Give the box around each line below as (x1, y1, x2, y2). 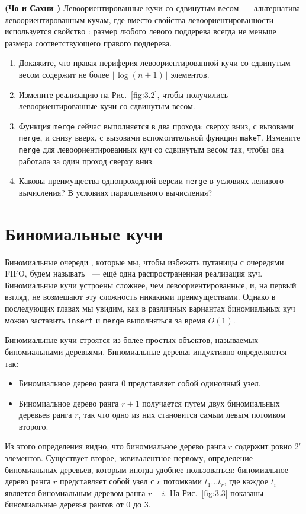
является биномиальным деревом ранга (5, 486, 146, 499)
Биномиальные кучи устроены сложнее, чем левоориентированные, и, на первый (5, 278, 297, 291)
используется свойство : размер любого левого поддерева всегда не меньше (5, 25, 276, 37)
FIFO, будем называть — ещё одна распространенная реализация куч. (5, 267, 263, 280)
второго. (18, 420, 49, 432)
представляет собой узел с (60, 475, 154, 487)
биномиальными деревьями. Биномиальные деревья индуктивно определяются (5, 345, 287, 357)
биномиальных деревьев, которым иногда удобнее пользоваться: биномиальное (5, 463, 289, 475)
